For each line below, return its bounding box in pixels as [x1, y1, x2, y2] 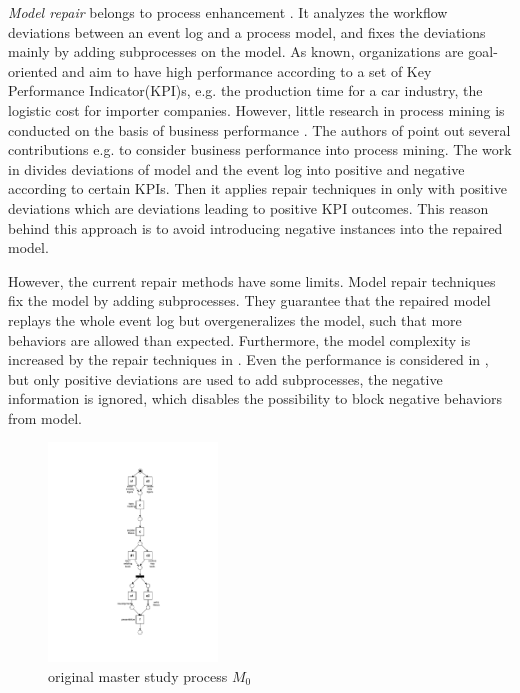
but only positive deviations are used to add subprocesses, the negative [8, 368, 443, 389]
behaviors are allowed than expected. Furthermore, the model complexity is [8, 329, 471, 350]
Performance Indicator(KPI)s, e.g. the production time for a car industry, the [8, 80, 483, 101]
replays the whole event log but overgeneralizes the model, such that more [8, 309, 462, 330]
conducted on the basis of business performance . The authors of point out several [8, 119, 511, 140]
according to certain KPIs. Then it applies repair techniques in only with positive [8, 178, 507, 199]
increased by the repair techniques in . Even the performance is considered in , [8, 349, 489, 370]
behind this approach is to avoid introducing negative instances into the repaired [8, 217, 503, 238]
